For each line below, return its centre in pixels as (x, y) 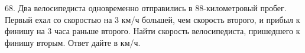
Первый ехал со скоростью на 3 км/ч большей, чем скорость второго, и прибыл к (152, 19)
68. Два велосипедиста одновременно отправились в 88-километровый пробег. (146, 8)
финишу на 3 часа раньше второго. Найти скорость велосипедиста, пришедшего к (152, 31)
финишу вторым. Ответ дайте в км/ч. (73, 42)
